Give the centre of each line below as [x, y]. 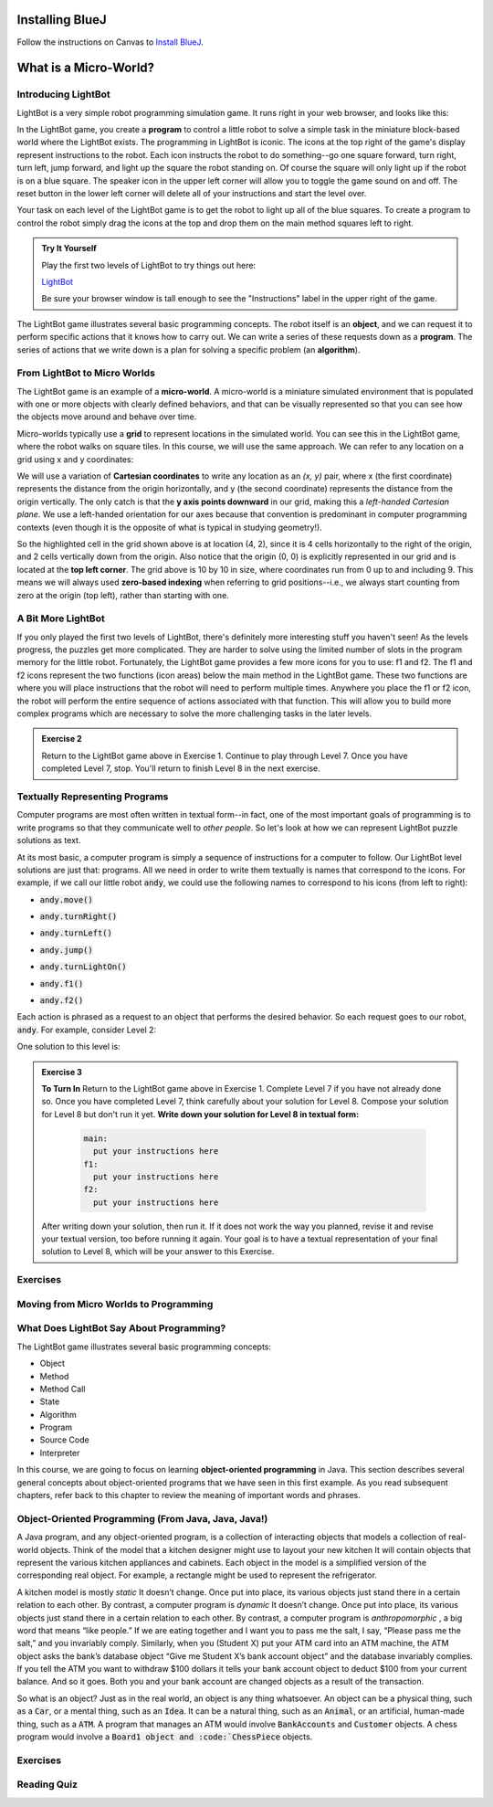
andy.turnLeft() [76, 933]
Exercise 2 [62, 739]
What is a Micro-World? [86, 68]
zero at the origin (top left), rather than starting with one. [123, 595]
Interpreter [60, 1453]
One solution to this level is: [68, 1047]
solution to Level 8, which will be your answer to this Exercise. [158, 1252]
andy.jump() [66, 950]
